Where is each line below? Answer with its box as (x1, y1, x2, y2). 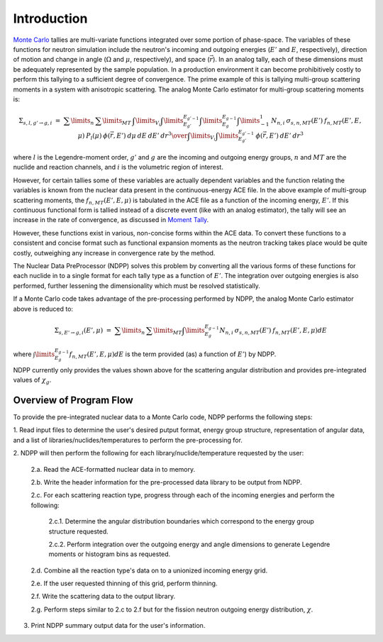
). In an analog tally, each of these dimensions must (213, 55, 363, 64)
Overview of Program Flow (13, 394, 134, 406)
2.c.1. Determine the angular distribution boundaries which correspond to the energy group (48, 517, 315, 526)
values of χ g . (13, 376, 52, 386)
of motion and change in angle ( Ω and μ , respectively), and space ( (13, 55, 210, 64)
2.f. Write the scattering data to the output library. (30, 592, 176, 601)
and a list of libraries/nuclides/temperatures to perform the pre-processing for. (13, 436, 243, 444)
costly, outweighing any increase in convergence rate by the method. (13, 248, 216, 257)
